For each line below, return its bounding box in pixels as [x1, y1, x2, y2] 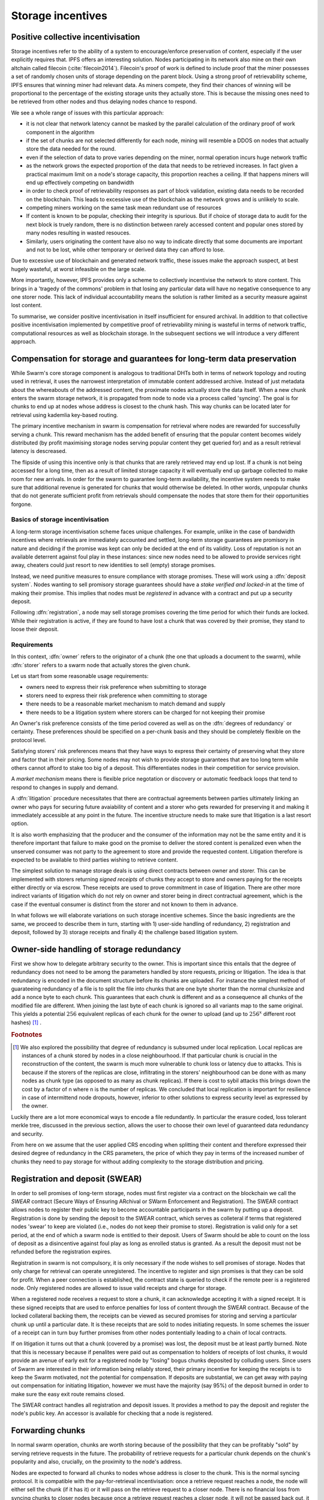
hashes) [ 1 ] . [11, 1019, 42, 1026]
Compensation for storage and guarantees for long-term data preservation [11, 353, 297, 364]
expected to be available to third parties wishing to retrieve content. [11, 856, 178, 863]
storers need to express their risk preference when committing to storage [26, 692, 208, 699]
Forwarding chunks [11, 1426, 86, 1436]
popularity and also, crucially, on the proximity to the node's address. [11, 1458, 182, 1465]
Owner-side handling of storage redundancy [11, 944, 181, 954]
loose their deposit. [11, 626, 59, 633]
